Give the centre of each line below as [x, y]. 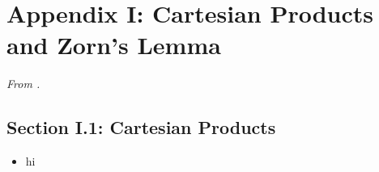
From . [23, 84]
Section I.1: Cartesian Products [141, 127]
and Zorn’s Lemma [114, 45]
